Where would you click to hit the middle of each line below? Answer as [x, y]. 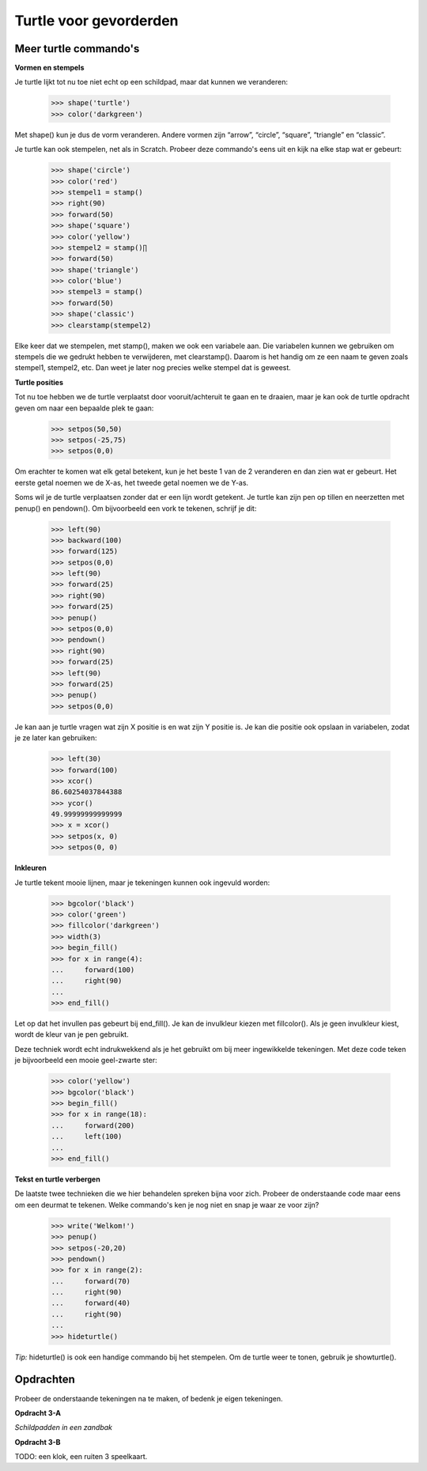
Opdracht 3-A [38, 1412]
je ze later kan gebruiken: [56, 738]
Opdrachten [45, 1380]
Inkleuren [31, 868]
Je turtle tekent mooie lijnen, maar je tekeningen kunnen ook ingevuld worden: [142, 883]
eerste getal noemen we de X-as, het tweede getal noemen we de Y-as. [132, 482]
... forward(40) [91, 1303]
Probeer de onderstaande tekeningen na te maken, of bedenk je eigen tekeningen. [149, 1398]
